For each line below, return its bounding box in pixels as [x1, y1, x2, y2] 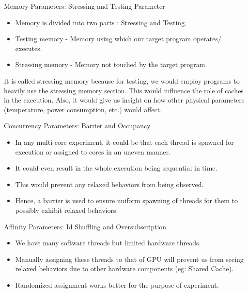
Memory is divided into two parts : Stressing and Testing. [15, 17, 187, 27]
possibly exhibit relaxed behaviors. [15, 205, 118, 215]
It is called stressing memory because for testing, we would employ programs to [4, 75, 240, 86]
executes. [15, 43, 42, 53]
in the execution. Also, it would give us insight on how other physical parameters [4, 95, 245, 105]
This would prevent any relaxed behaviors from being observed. [15, 179, 204, 189]
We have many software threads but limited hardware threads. [15, 238, 201, 248]
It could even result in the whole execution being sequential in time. [15, 163, 217, 173]
